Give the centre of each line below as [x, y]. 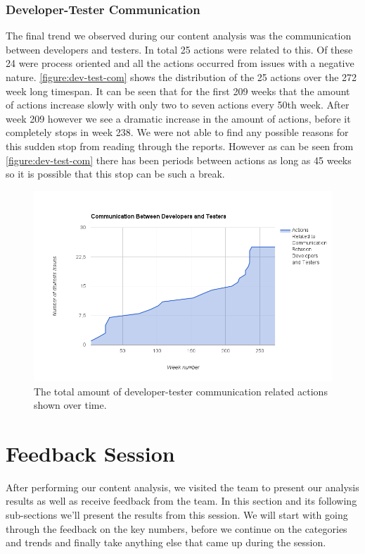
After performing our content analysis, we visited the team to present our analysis [182, 487]
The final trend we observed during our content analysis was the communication [179, 36]
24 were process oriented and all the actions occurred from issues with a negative [180, 63]
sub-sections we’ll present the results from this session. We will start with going [177, 515]
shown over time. [70, 405]
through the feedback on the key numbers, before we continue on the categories [177, 528]
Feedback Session [90, 453]
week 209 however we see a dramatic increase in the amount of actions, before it [178, 118]
